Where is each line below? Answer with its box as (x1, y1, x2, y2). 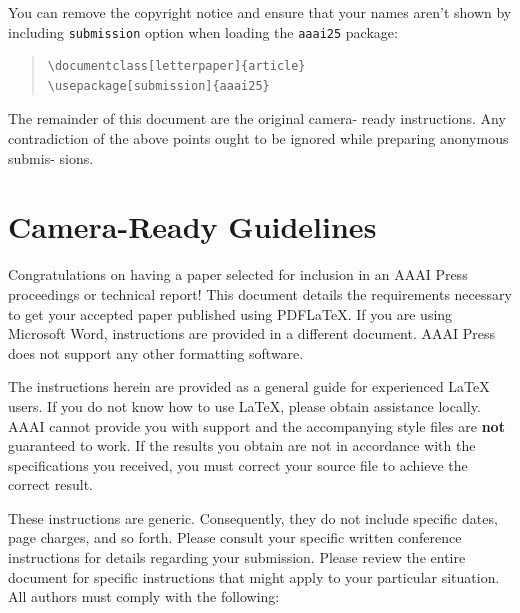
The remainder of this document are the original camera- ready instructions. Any (8, 108, 506, 129)
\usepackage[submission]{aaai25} (47, 78, 270, 93)
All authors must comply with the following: (8, 586, 280, 607)
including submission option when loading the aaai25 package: (8, 21, 398, 42)
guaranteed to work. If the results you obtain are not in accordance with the (8, 435, 476, 456)
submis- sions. (8, 147, 94, 168)
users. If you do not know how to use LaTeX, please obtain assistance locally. (8, 395, 481, 416)
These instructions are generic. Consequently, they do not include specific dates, (8, 507, 498, 528)
